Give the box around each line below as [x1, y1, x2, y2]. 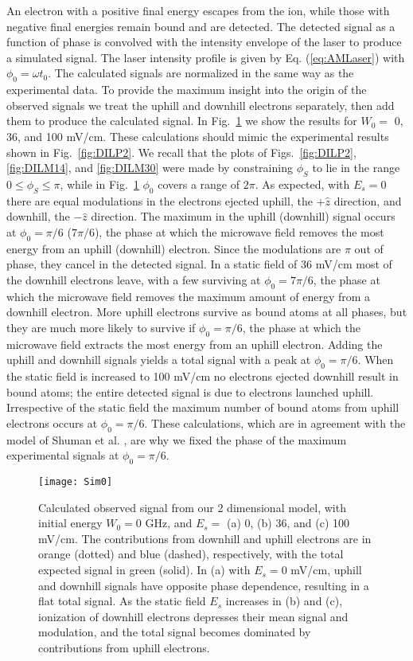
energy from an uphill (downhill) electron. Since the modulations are [6, 240, 341, 256]
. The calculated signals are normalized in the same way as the [48, 65, 354, 81]
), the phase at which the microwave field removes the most [94, 223, 384, 240]
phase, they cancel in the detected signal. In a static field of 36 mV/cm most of [6, 256, 392, 272]
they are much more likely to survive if [6, 319, 196, 335]
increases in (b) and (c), [225, 593, 343, 609]
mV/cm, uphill [290, 561, 362, 578]
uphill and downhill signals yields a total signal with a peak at [6, 351, 311, 368]
